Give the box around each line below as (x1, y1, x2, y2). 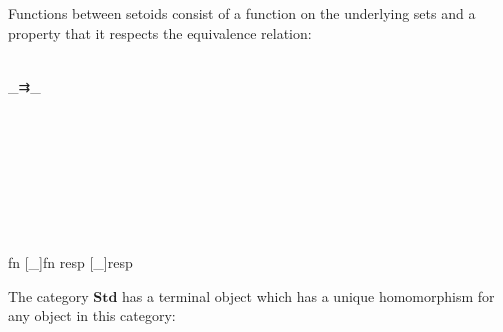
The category (8, 285, 89, 306)
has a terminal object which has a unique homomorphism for (122, 285, 495, 306)
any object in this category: (8, 305, 176, 326)
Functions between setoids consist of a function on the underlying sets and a (8, 3, 476, 23)
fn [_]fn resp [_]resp (8, 252, 133, 273)
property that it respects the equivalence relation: (8, 22, 312, 43)
